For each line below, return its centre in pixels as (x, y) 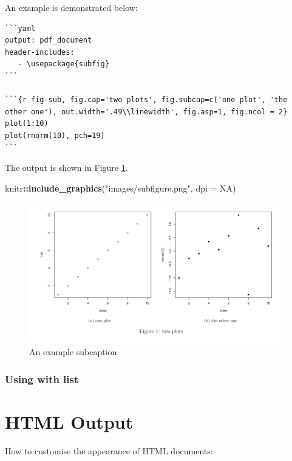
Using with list (42, 379)
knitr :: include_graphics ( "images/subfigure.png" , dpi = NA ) (121, 188)
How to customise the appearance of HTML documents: (109, 450)
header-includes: (40, 52)
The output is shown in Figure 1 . (66, 168)
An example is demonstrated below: (71, 7)
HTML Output (69, 421)
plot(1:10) (27, 124)
